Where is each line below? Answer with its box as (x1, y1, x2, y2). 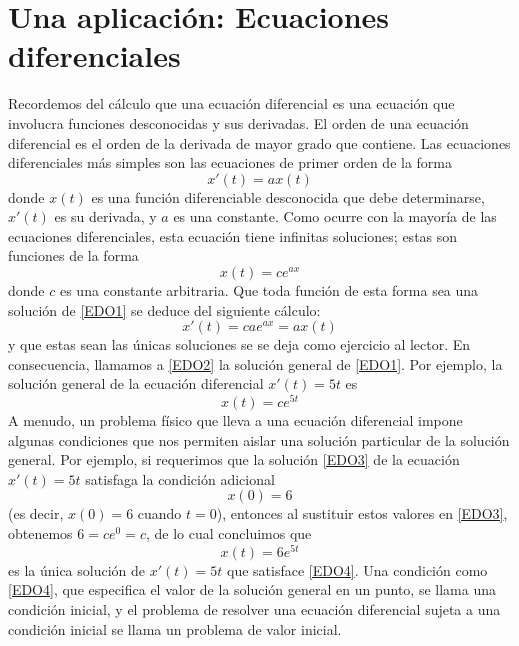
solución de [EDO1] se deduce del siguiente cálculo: (8, 299, 321, 320)
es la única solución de (8, 559, 146, 580)
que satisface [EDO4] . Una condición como (226, 559, 488, 580)
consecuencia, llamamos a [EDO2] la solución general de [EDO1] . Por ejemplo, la (8, 353, 503, 374)
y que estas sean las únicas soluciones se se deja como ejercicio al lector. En (8, 334, 471, 355)
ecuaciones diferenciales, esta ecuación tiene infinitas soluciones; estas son (8, 225, 458, 246)
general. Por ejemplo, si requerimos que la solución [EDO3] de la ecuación (8, 449, 460, 470)
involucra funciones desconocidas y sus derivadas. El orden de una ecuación (8, 112, 469, 133)
